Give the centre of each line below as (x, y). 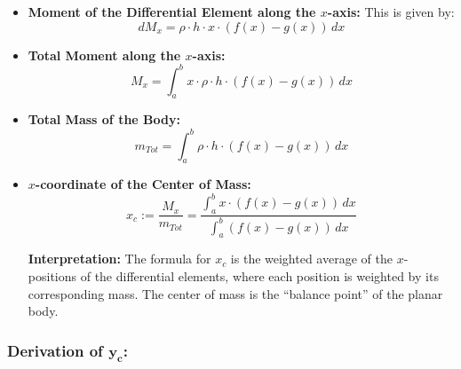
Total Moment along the (104, 55)
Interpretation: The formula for (119, 259)
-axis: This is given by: (391, 12)
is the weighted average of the (311, 259)
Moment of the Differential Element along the (172, 12)
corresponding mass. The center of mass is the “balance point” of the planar (235, 293)
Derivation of (55, 350)
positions (52, 276)
